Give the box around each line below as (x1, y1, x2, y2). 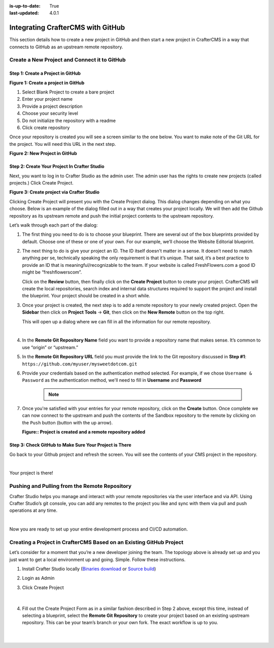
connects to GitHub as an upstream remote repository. (9, 44, 123, 50)
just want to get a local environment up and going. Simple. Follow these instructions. (9, 557, 186, 563)
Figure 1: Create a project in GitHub (9, 79, 85, 86)
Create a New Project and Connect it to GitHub (9, 56, 126, 64)
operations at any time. (9, 507, 58, 513)
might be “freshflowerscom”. (22, 269, 82, 275)
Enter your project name (22, 96, 73, 102)
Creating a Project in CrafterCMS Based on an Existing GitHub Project (9, 539, 184, 546)
